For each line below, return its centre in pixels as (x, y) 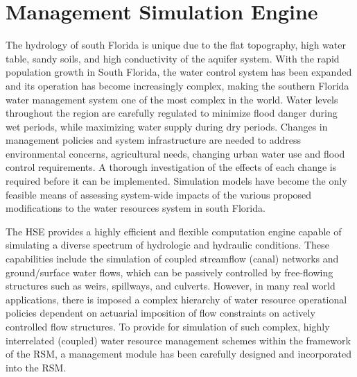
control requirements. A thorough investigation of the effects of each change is (171, 167)
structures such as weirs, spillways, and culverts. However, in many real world (171, 286)
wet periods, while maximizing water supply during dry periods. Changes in (167, 126)
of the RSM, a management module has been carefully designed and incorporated (179, 354)
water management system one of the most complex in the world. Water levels (172, 99)
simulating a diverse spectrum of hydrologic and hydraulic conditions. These (167, 245)
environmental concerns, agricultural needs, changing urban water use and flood (175, 153)
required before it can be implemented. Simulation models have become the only (176, 181)
